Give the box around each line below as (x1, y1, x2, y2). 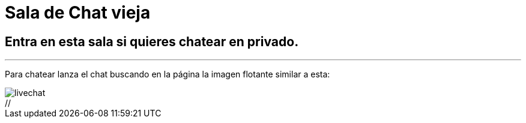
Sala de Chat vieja (5, 2, 151, 23)
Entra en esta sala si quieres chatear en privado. (5, 34, 299, 49)
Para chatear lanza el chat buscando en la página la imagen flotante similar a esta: (5, 69, 330, 80)
